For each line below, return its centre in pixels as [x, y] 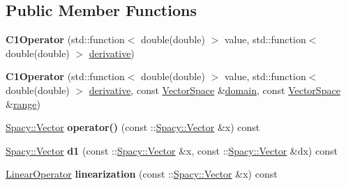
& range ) [23, 103]
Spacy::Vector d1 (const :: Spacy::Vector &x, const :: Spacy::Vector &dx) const [172, 150]
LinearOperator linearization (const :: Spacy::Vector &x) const [142, 174]
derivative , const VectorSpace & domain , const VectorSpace [215, 90]
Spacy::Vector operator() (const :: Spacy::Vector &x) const [133, 127]
